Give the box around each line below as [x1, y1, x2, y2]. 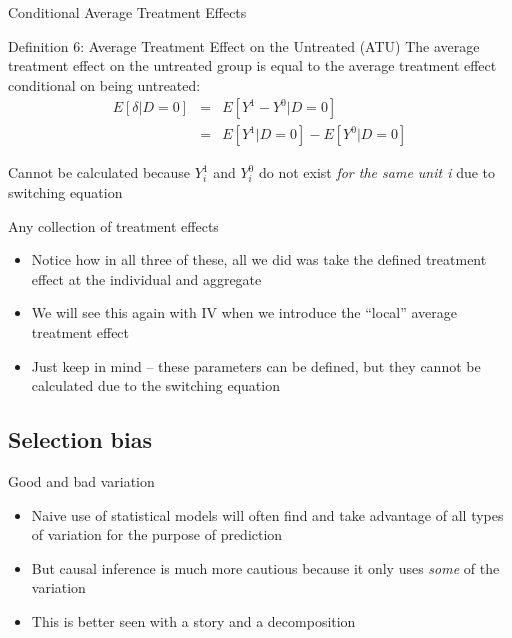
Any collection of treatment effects [8, 215, 219, 236]
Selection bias [8, 424, 152, 455]
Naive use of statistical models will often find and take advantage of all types [31, 504, 504, 525]
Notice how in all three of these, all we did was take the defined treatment [31, 249, 487, 270]
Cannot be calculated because [8, 162, 191, 183]
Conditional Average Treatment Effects [8, 2, 247, 22]
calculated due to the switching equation [31, 375, 280, 396]
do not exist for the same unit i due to [258, 162, 496, 183]
